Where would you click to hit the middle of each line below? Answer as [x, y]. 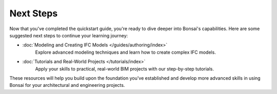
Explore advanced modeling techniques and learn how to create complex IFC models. [126, 52]
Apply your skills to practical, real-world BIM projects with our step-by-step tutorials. [125, 68]
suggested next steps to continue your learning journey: [69, 35]
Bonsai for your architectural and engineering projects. [67, 85]
